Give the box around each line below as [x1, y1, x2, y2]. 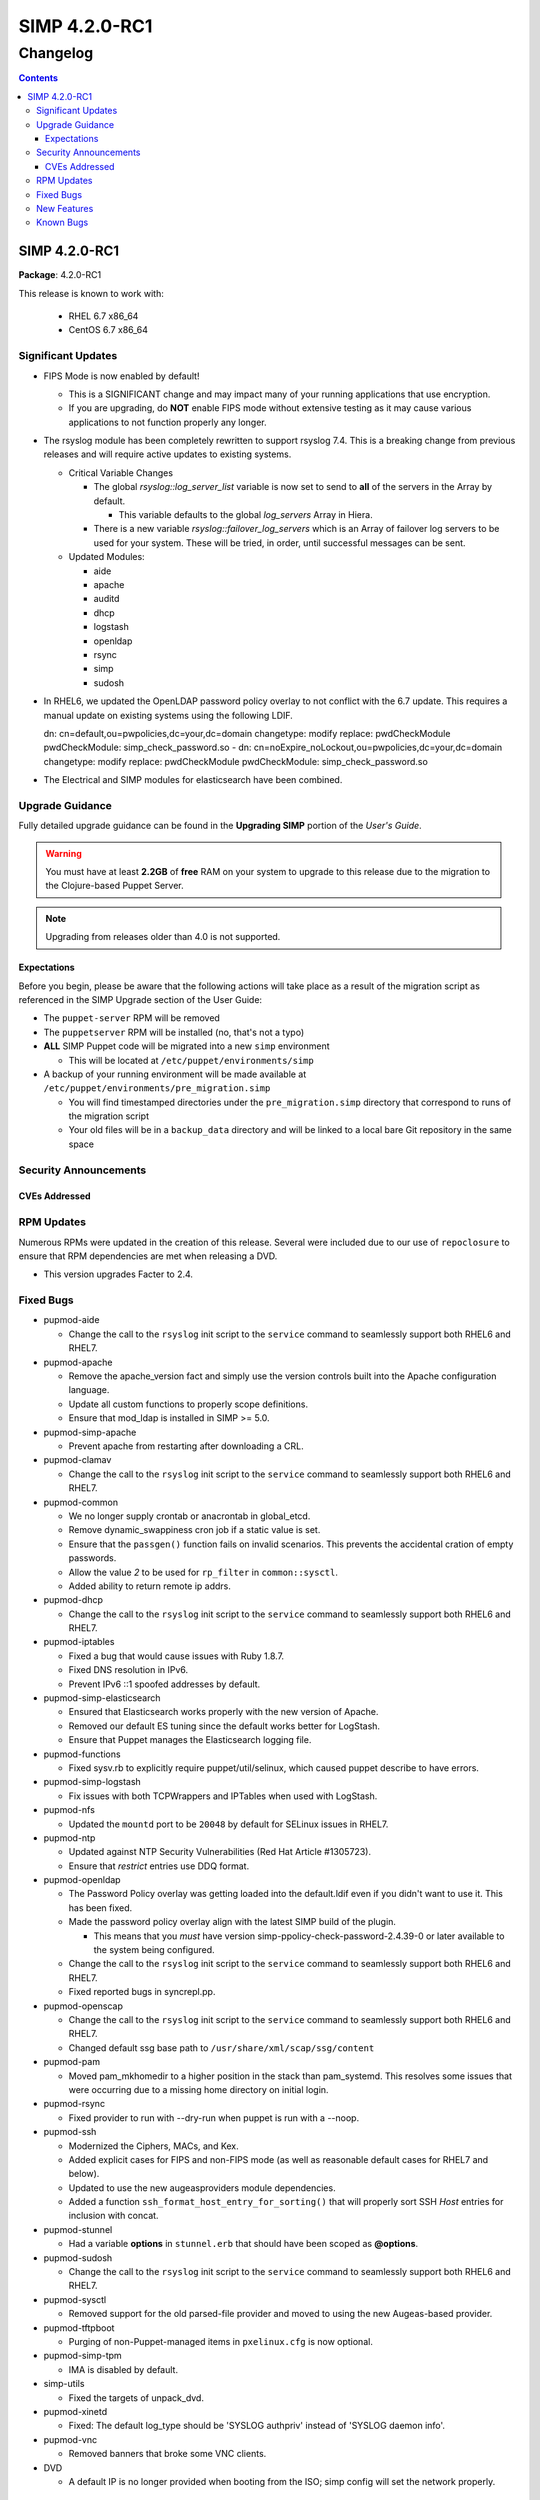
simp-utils [43, 2378, 85, 2390]
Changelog [18, 44, 94, 62]
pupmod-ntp [43, 1831, 96, 1844]
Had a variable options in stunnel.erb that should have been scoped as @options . [68, 2238, 419, 2250]
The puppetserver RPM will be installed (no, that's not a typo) [43, 1026, 305, 1038]
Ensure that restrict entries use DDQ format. [68, 1860, 250, 1872]
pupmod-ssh [43, 2126, 97, 2138]
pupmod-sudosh [43, 2251, 113, 2264]
